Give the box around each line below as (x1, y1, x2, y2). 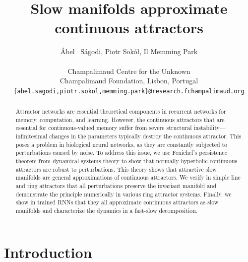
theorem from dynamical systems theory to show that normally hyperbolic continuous (15, 157, 238, 165)
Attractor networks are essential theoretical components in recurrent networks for (15, 107, 226, 116)
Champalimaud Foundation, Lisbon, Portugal (60, 75, 198, 86)
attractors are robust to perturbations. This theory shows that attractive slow (15, 165, 217, 173)
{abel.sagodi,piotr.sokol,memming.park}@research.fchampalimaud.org (13, 87, 245, 95)
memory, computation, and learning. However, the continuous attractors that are (15, 115, 225, 124)
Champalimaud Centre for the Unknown (67, 65, 190, 76)
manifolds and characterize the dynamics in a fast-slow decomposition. (15, 206, 198, 215)
